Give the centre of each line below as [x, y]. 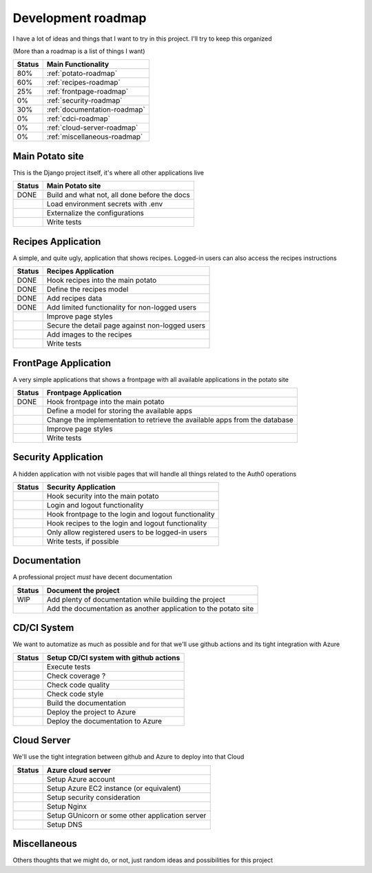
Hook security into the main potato [103, 496]
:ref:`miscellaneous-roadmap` [95, 137]
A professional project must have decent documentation [92, 577]
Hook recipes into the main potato [102, 281]
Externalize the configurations [95, 213]
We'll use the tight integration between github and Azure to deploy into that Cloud [128, 757]
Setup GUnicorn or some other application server [126, 815]
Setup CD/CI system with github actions [113, 657]
